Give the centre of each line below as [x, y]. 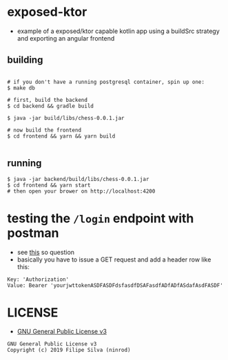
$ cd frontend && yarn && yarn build [61, 136]
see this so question [45, 252]
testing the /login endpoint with [101, 218]
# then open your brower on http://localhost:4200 [81, 191]
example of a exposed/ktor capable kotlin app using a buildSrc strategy [118, 31]
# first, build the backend [48, 100]
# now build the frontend [44, 130]
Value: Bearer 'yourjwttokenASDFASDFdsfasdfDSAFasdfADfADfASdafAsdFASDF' [115, 285]
